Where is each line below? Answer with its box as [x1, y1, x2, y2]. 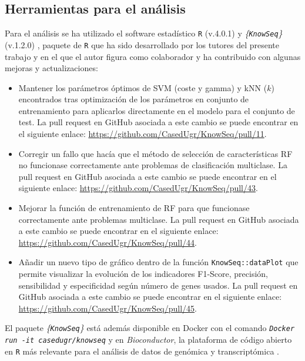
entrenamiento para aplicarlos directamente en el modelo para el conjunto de [18, 104, 295, 116]
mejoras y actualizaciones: [5, 62, 98, 74]
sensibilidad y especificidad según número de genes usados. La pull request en [18, 279, 298, 291]
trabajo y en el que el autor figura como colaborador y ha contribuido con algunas [5, 50, 301, 62]
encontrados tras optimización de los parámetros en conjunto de [18, 93, 249, 105]
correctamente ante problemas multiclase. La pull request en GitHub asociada [18, 213, 299, 225]
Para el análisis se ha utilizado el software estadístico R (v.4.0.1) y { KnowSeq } [5, 27, 283, 39]
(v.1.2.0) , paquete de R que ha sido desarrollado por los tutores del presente [5, 38, 280, 51]
